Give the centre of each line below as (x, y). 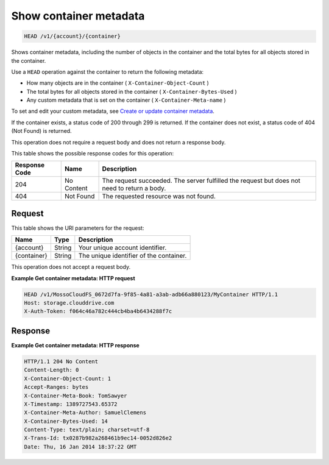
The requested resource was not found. (159, 196)
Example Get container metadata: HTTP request (73, 278)
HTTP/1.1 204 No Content (61, 361)
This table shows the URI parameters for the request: (78, 228)
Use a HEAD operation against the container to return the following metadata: (108, 72)
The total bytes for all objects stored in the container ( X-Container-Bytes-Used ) (132, 91)
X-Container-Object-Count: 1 (68, 378)
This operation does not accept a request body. (71, 267)
